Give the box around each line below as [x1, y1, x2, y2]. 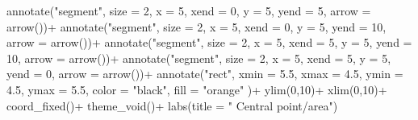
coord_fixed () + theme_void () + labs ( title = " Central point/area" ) [6, 97, 338, 114]
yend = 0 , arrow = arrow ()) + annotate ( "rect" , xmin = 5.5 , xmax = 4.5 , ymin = [6, 65, 403, 82]
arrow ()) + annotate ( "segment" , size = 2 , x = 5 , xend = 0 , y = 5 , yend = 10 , [6, 18, 387, 35]
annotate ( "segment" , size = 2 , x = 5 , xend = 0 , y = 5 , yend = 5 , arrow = [6, 2, 371, 19]
